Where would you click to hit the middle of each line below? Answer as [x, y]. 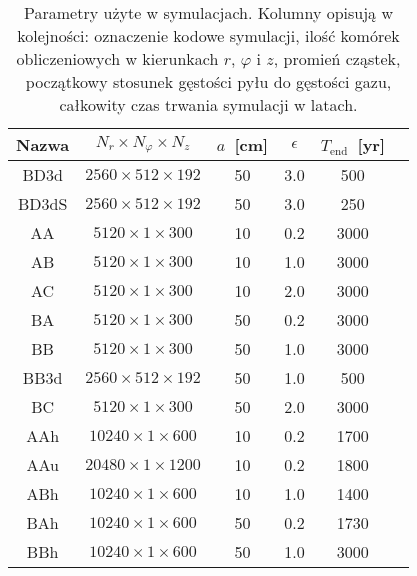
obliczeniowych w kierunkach [117, 58]
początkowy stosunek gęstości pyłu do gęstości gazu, [208, 81]
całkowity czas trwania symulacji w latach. [208, 104]
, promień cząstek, [337, 58]
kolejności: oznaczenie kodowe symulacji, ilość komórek [208, 35]
